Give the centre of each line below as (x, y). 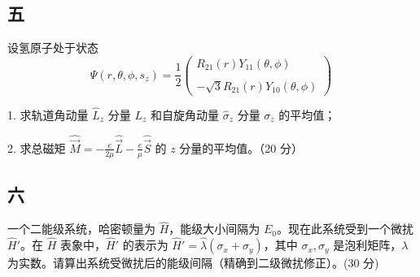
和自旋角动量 (184, 114)
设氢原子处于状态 (53, 48)
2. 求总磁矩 (37, 147)
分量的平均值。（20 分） (241, 147)
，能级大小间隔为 (214, 229)
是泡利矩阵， (367, 245)
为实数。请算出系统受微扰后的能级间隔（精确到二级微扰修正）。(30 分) (193, 263)
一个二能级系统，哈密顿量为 (81, 229)
